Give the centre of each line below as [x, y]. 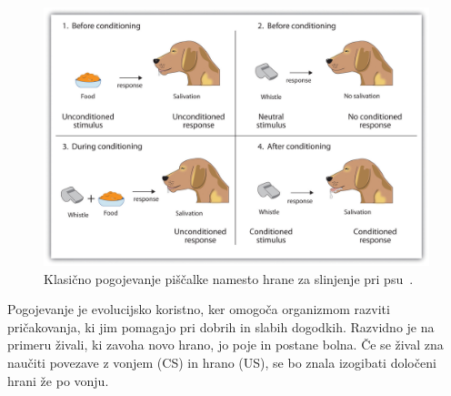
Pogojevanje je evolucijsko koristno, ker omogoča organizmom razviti [199, 309]
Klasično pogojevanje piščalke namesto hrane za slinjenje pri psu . [229, 278]
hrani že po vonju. [58, 380]
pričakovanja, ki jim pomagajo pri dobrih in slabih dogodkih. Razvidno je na [221, 326]
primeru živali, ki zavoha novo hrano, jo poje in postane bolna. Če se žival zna [225, 345]
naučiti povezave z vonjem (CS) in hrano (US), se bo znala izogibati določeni [222, 363]
